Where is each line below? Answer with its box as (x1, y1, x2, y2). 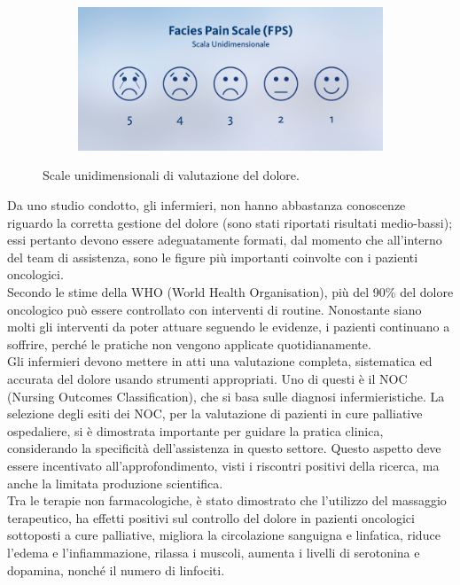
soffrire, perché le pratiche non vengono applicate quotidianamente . (7, 334, 371, 353)
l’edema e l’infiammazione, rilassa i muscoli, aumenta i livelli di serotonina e (7, 542, 420, 561)
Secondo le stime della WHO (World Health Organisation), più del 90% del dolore (7, 283, 454, 301)
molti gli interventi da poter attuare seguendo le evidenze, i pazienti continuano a (7, 317, 450, 336)
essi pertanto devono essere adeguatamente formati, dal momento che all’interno (7, 230, 442, 249)
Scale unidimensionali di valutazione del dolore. (43, 166, 300, 184)
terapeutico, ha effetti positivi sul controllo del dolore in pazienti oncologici (7, 508, 415, 526)
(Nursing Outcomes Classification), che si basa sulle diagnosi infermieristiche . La (7, 386, 445, 405)
